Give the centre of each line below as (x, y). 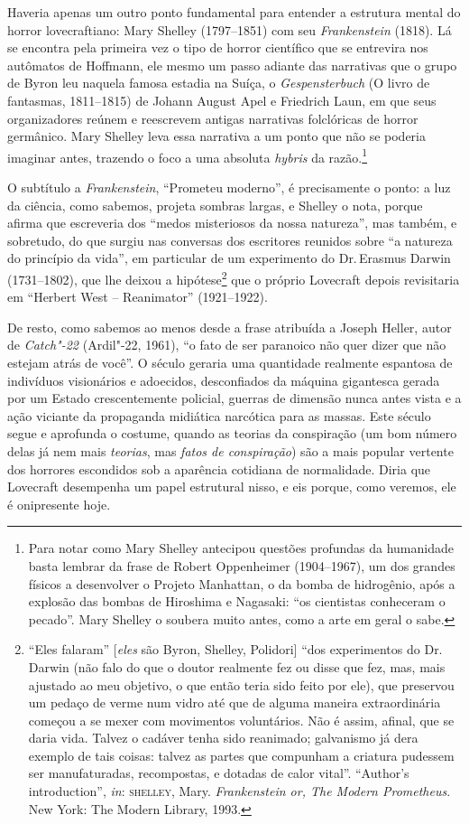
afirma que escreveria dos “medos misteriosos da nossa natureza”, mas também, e (232, 223)
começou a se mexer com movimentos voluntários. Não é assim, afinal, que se (241, 720)
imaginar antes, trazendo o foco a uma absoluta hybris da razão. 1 (188, 155)
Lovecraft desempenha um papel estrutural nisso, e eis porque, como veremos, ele (232, 487)
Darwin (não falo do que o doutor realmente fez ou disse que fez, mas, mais (237, 666)
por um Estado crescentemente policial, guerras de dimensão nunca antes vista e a (234, 398)
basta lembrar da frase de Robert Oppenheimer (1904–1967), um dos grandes (242, 565)
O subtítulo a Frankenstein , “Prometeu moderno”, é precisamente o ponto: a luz (229, 187)
